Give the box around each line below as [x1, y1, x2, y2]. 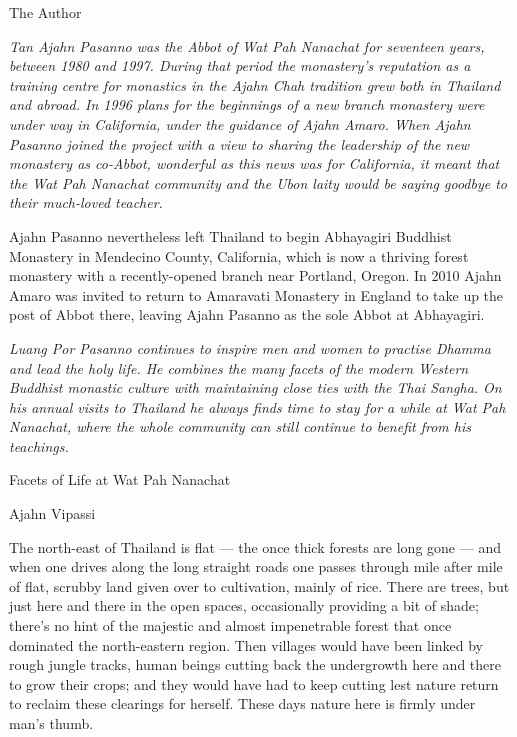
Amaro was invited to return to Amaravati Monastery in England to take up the [9, 284, 504, 305]
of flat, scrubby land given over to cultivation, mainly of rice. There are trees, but [9, 575, 510, 596]
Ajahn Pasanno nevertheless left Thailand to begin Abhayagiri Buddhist [9, 225, 452, 246]
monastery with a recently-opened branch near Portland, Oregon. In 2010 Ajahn [9, 265, 502, 286]
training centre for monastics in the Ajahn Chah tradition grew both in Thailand [9, 74, 501, 95]
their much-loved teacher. [9, 192, 163, 213]
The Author [9, 2, 82, 22]
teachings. [9, 435, 69, 456]
